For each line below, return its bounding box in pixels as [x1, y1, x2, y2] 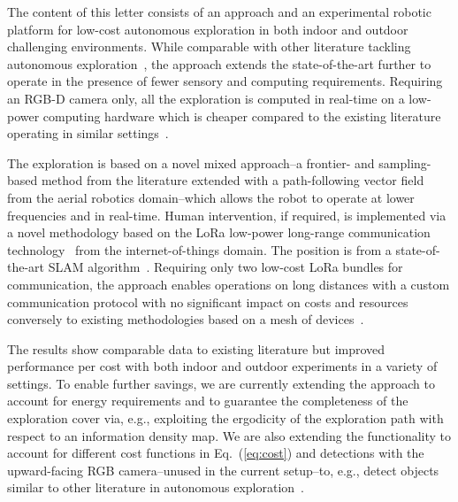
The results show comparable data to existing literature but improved [7, 339, 385, 358]
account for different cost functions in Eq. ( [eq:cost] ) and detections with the [7, 444, 424, 462]
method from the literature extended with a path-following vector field [41, 171, 424, 189]
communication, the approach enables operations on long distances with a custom [7, 274, 450, 293]
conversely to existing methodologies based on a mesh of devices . [7, 310, 364, 328]
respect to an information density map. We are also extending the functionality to [7, 426, 452, 444]
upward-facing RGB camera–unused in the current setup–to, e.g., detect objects [7, 460, 439, 479]
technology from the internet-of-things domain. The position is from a [7, 240, 392, 259]
